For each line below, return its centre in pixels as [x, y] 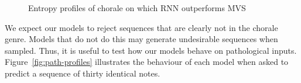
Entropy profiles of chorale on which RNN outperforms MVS [137, 8]
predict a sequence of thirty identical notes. [83, 73]
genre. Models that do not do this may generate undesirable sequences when [141, 39]
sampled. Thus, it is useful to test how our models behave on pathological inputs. [151, 50]
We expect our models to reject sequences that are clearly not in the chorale [141, 27]
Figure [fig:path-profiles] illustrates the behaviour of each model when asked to [147, 62]
